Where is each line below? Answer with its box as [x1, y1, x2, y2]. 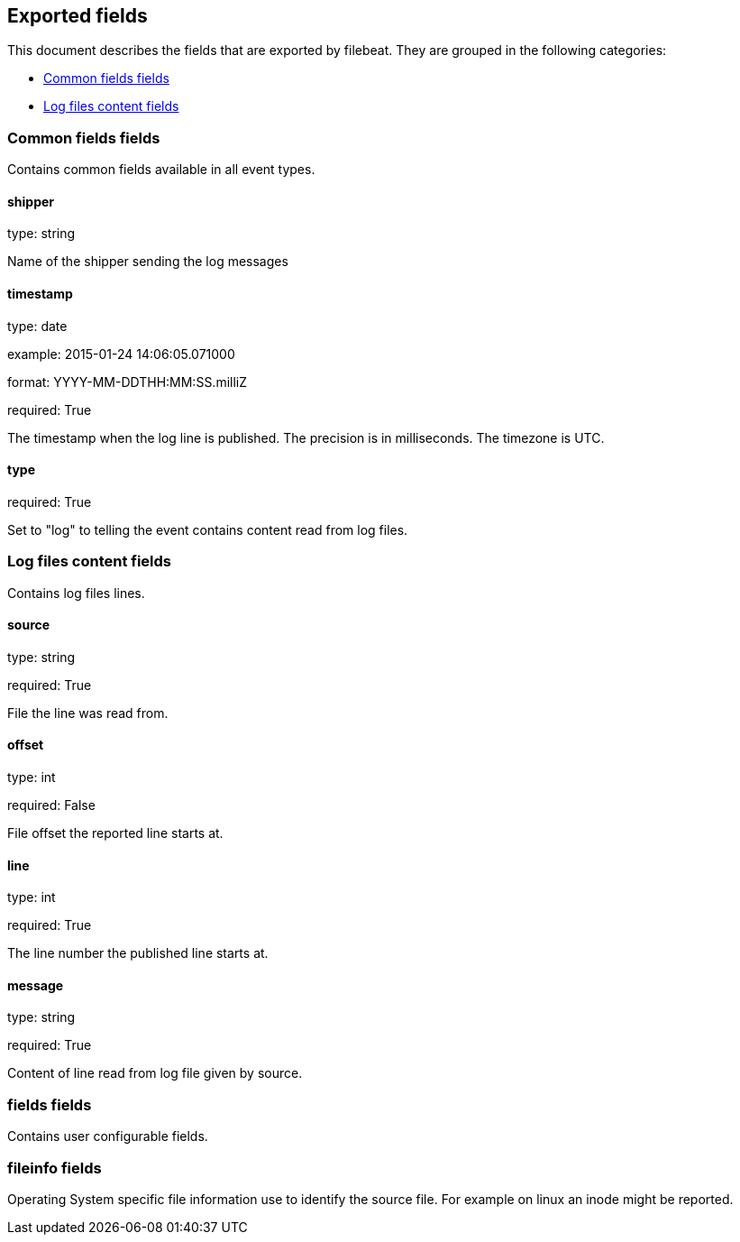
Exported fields [7, 5, 148, 27]
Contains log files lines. [7, 584, 145, 601]
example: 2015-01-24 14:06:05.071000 [7, 345, 235, 362]
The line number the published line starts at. [7, 945, 269, 961]
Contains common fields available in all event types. [7, 161, 315, 178]
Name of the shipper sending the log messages [7, 253, 288, 270]
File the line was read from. [7, 704, 169, 721]
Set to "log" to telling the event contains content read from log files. [7, 521, 408, 538]
